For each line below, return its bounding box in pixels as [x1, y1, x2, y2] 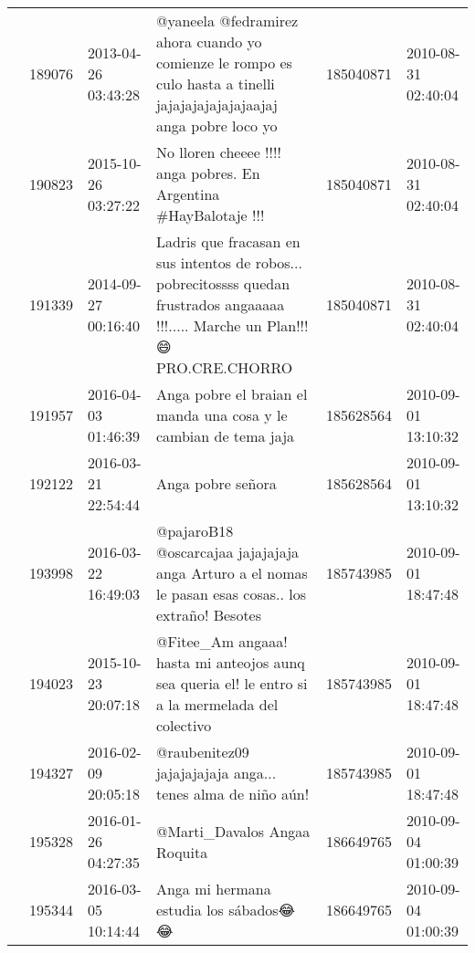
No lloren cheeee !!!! [155, 141, 281, 162]
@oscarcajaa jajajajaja [155, 541, 300, 562]
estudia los [155, 899, 224, 920]
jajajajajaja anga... [155, 762, 277, 783]
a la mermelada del [155, 694, 279, 715]
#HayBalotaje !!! [155, 204, 265, 225]
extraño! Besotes [155, 604, 262, 625]
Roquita [155, 841, 208, 863]
